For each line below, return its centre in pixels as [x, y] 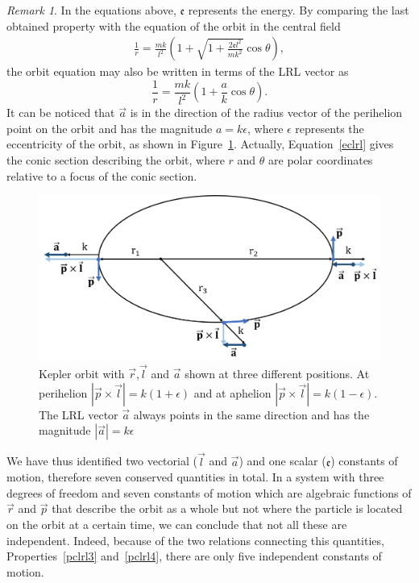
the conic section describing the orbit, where [116, 160]
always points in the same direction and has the [251, 414]
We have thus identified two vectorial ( [102, 461]
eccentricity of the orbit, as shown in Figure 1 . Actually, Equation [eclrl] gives [200, 144]
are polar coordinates [321, 160]
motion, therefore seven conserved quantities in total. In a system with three [195, 477]
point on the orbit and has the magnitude [110, 128]
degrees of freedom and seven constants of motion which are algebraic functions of [209, 492]
